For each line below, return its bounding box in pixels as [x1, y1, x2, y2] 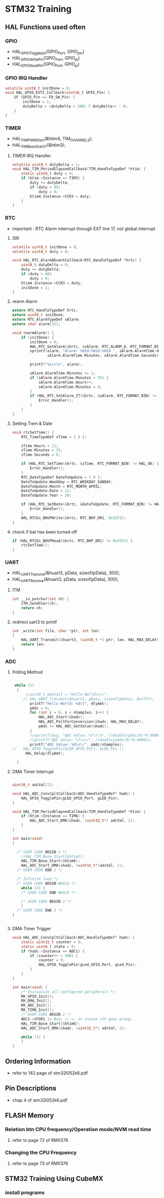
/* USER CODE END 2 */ [17, 868, 63, 873]
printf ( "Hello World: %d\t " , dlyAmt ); [30, 701, 109, 706]
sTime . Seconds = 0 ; [21, 452, 61, 457]
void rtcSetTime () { [12, 430, 54, 435]
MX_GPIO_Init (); [21, 994, 54, 999]
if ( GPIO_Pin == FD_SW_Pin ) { [14, 95, 76, 100]
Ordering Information [5, 1057, 71, 1066]
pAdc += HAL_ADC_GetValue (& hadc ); [38, 724, 109, 729]
